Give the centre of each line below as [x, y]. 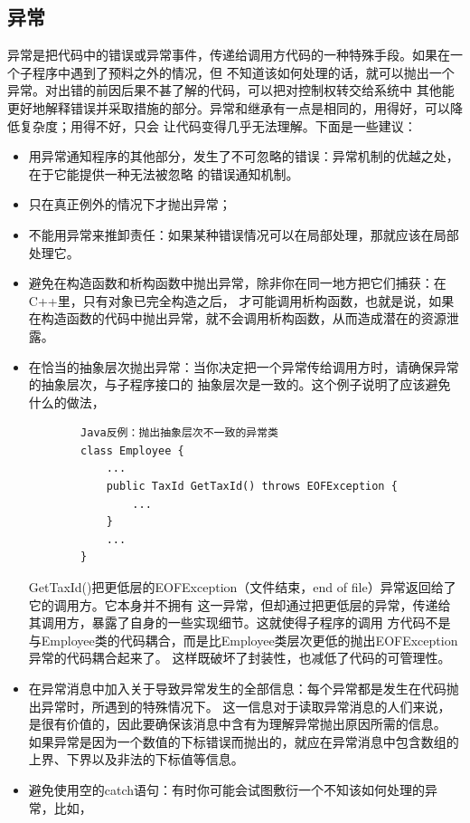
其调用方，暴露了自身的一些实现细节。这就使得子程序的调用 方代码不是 [240, 622]
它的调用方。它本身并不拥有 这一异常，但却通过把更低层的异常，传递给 [240, 604]
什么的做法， [66, 402]
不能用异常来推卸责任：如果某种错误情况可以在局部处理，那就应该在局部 [244, 234]
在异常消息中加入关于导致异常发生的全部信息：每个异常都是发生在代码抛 [244, 689]
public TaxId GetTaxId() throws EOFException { [252, 487]
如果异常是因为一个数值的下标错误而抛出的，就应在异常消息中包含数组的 [244, 741]
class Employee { [132, 450]
